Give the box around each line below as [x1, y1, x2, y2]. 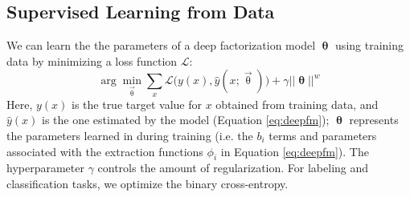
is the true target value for [72, 95, 202, 112]
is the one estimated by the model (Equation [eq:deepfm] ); [42, 111, 330, 128]
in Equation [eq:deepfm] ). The [220, 143, 369, 159]
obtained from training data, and [215, 95, 379, 112]
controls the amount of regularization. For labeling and [97, 159, 369, 176]
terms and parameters [269, 127, 377, 143]
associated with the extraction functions [6, 143, 203, 159]
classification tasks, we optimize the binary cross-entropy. [6, 175, 289, 191]
